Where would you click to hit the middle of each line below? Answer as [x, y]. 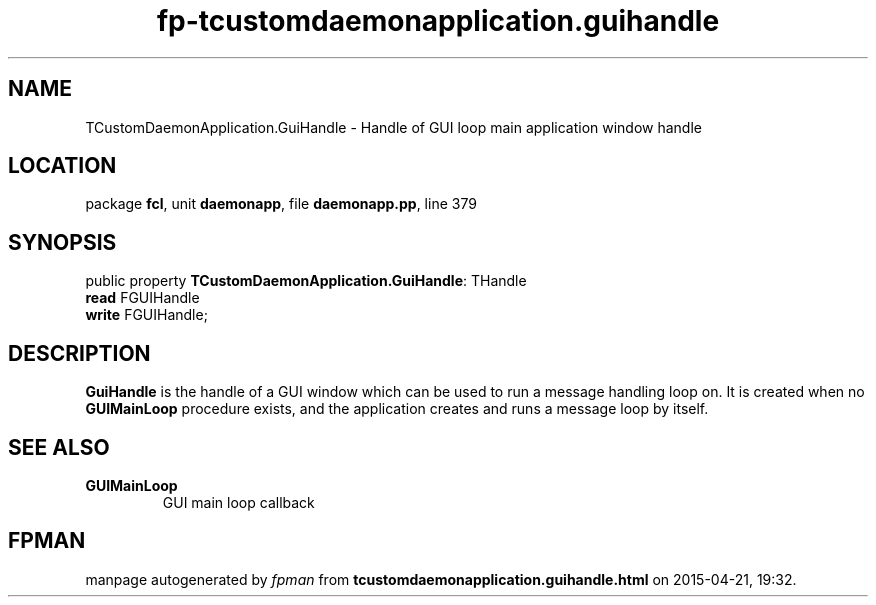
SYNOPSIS [62, 242]
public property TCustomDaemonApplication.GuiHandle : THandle [306, 281]
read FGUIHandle [142, 298]
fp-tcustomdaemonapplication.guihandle [438, 21]
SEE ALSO [59, 447]
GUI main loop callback [238, 502]
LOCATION [62, 166]
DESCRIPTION [79, 353]
